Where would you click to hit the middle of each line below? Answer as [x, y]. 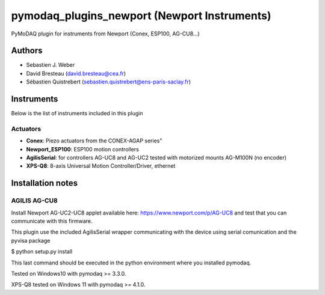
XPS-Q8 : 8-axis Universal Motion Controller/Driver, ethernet [101, 166]
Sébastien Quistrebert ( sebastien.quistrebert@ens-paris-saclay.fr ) [109, 82]
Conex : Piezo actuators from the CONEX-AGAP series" [94, 141]
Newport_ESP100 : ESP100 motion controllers [83, 149]
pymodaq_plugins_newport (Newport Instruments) [141, 16]
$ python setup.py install [42, 252]
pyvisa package [31, 240]
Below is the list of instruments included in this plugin [77, 114]
